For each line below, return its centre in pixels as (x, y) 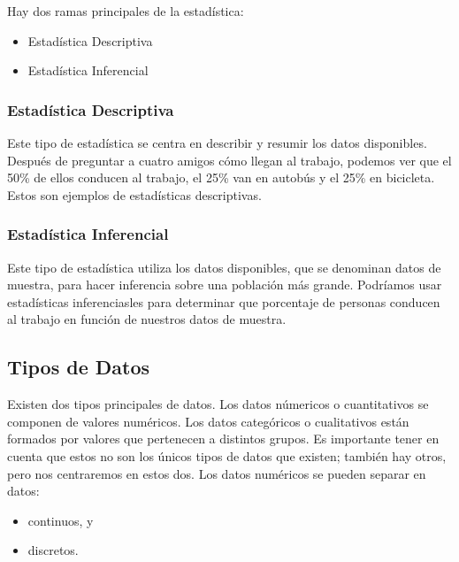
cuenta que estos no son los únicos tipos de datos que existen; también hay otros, (227, 455)
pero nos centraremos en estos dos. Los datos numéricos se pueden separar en (217, 473)
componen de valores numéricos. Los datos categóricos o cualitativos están (208, 421)
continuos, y (61, 520)
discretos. (53, 550)
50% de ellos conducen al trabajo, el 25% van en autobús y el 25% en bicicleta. (221, 177)
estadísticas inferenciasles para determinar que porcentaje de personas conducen (224, 301)
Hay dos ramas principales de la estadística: (126, 11)
